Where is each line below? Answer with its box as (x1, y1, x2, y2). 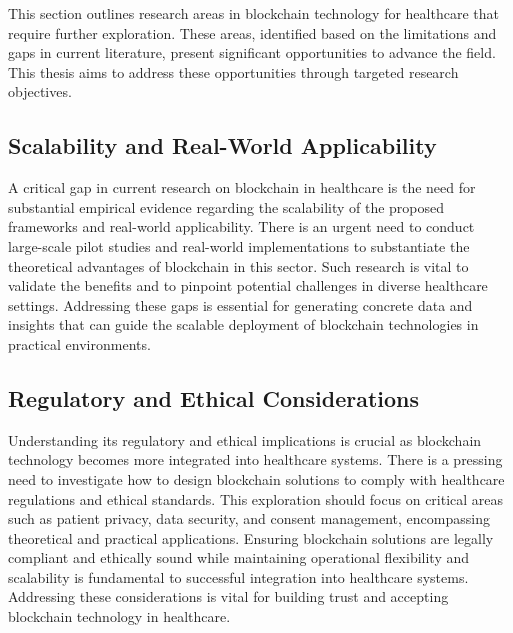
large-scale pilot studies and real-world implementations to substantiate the (8, 235, 470, 256)
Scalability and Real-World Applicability (8, 130, 437, 161)
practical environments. (8, 333, 151, 354)
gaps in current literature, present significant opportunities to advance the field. (8, 42, 496, 63)
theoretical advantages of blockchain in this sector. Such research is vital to (8, 255, 469, 276)
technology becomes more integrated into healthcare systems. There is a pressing (8, 449, 503, 470)
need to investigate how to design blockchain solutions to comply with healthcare (8, 468, 505, 489)
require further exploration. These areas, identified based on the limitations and (8, 22, 497, 43)
